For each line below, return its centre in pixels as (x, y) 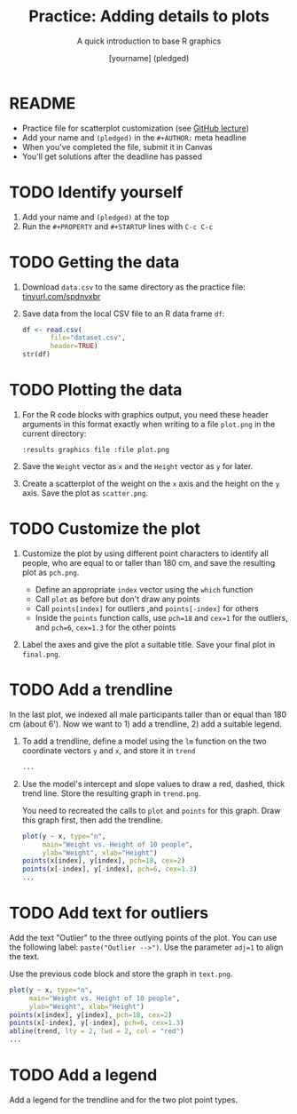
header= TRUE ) (74, 346)
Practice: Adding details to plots (149, 16)
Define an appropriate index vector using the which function (144, 589)
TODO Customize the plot (105, 529)
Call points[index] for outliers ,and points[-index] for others (147, 608)
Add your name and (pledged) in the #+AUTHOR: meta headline (134, 137)
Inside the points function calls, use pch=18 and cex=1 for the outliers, (161, 617)
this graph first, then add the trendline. (92, 820)
